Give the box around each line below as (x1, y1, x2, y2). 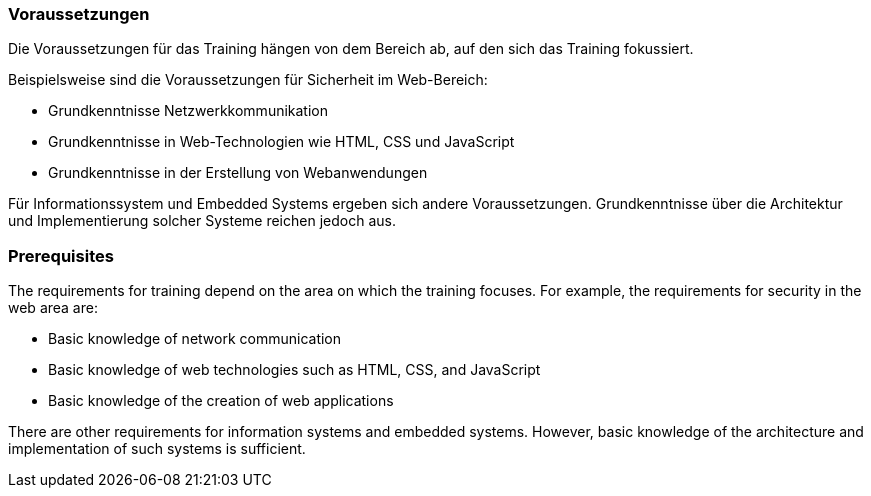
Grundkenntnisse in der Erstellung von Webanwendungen (48, 164, 428, 182)
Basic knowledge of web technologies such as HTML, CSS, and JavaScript (48, 361, 541, 379)
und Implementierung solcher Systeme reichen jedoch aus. (8, 212, 396, 230)
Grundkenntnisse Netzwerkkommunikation (48, 102, 329, 120)
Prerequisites (8, 245, 114, 266)
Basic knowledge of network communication (48, 330, 342, 348)
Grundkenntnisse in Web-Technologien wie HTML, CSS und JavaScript (48, 133, 515, 151)
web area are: (8, 299, 98, 317)
